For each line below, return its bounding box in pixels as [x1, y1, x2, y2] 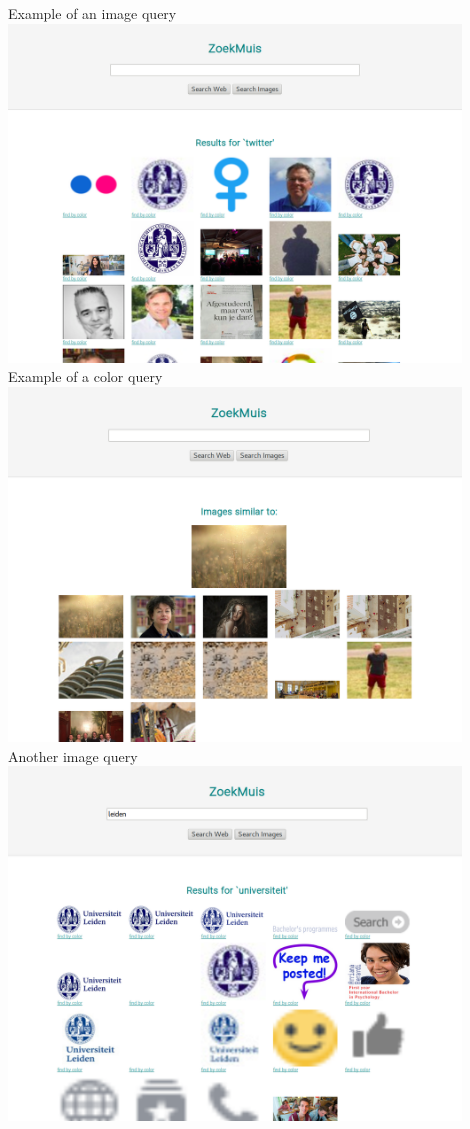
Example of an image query [8, 3, 177, 23]
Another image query [8, 745, 138, 766]
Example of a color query [8, 366, 163, 387]
